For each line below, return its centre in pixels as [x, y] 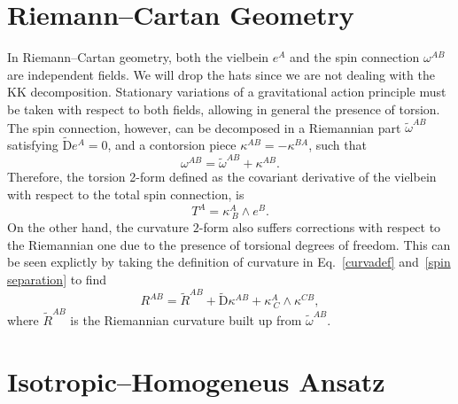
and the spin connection [355, 57]
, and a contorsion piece [172, 145]
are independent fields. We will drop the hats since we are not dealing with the [221, 74]
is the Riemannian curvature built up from [186, 320]
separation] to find [57, 279]
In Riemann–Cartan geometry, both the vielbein [138, 57]
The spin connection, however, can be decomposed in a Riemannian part [204, 127]
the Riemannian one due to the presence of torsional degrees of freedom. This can [229, 244]
